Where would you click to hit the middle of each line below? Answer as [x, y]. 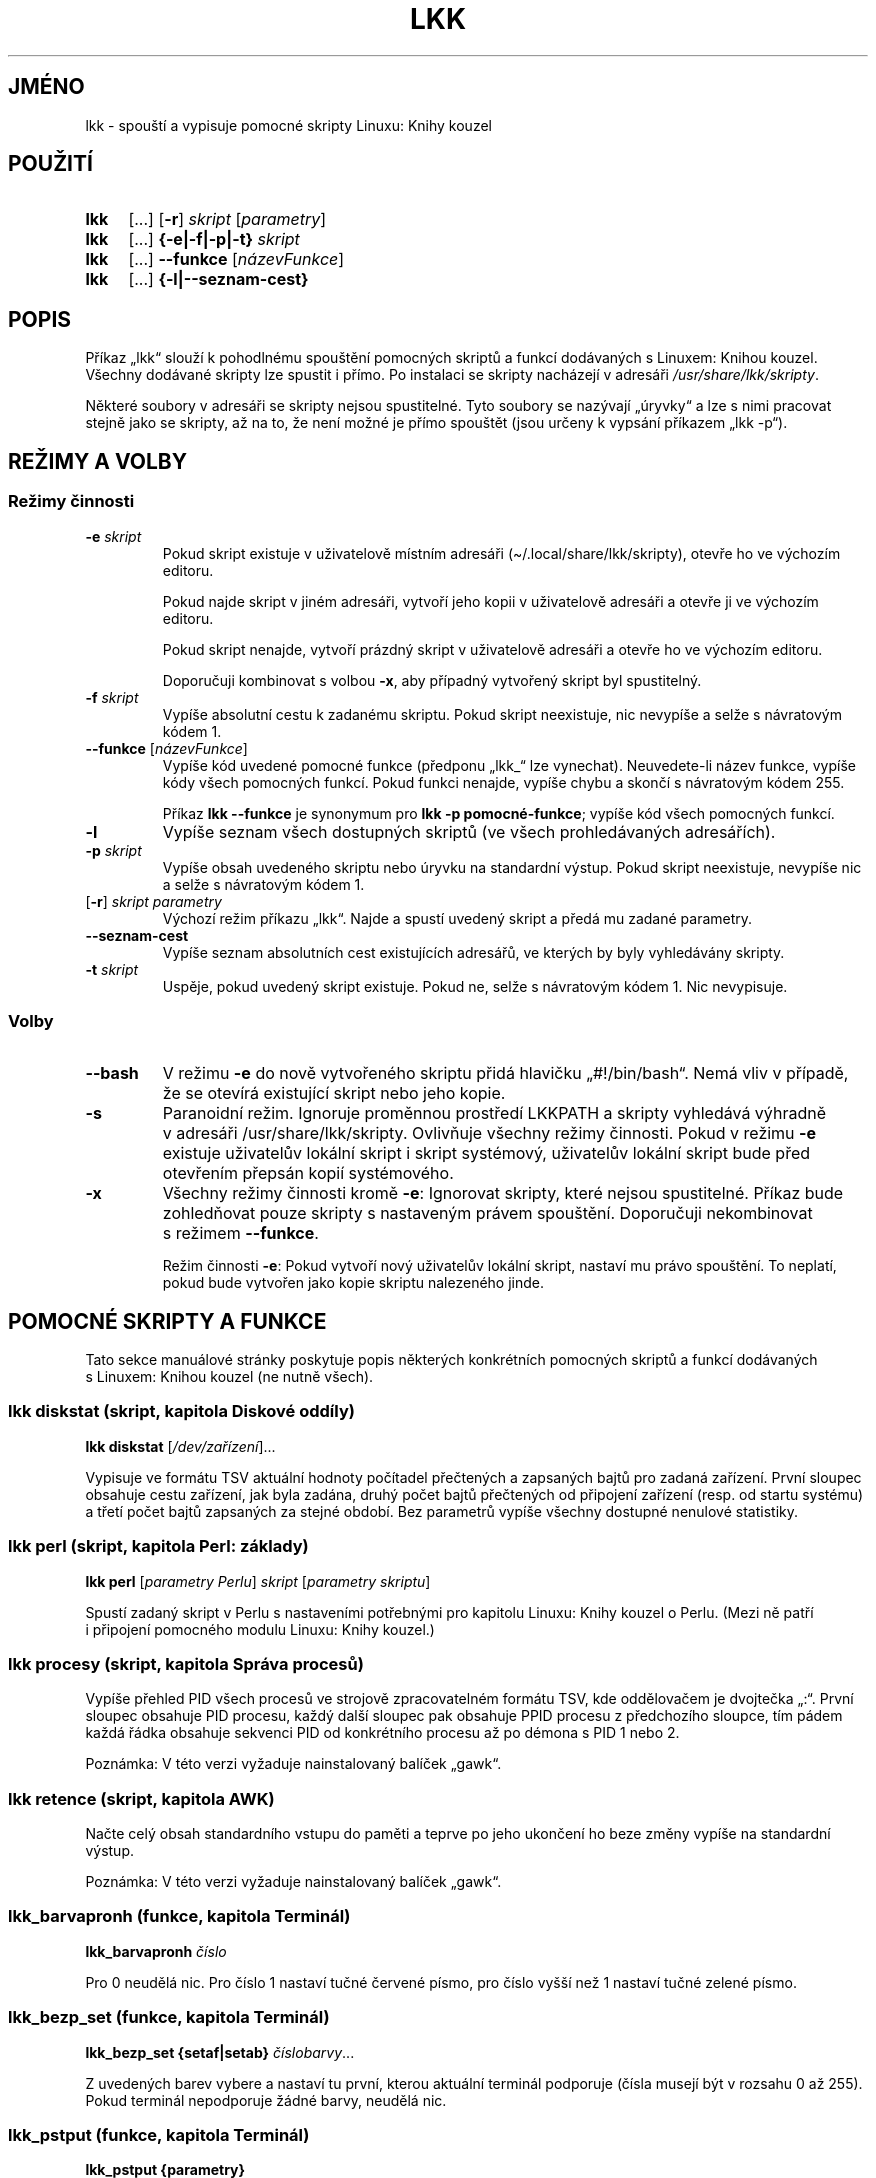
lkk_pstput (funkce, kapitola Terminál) [159, 2134]
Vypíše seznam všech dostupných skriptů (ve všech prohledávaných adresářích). [469, 831]
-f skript [112, 697]
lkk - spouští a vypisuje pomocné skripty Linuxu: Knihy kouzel [288, 125]
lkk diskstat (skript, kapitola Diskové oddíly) [181, 1411]
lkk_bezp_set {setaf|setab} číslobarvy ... [220, 2052]
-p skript [113, 850]
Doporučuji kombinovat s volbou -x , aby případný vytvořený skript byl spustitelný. [432, 680]
